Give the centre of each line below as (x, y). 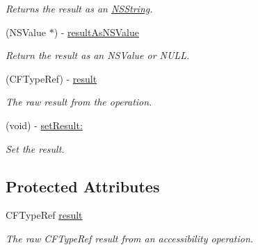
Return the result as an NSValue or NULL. (98, 55)
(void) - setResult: (44, 125)
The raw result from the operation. (79, 102)
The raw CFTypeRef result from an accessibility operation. (130, 238)
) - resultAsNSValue (96, 32)
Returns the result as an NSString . (79, 8)
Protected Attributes (83, 186)
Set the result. (35, 148)
